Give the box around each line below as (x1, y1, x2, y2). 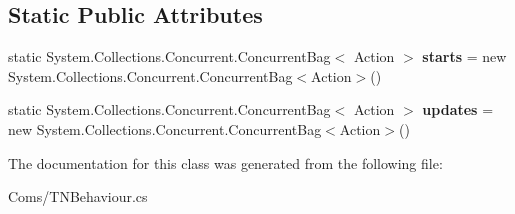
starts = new (422, 46, 507, 67)
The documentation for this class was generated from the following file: (8, 152, 443, 173)
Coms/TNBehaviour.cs (8, 186, 148, 207)
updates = (422, 99, 494, 120)
